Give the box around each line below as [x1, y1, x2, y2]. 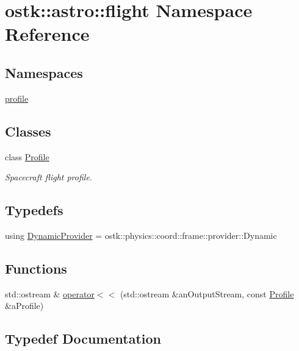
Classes [5, 121, 51, 140]
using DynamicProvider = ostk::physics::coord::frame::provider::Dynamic [5, 229, 277, 241]
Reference [5, 21, 90, 46]
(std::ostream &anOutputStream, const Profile [120, 287, 294, 300]
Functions [5, 258, 67, 277]
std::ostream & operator [5, 287, 95, 300]
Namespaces [5, 63, 83, 82]
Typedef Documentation [5, 329, 161, 348]
